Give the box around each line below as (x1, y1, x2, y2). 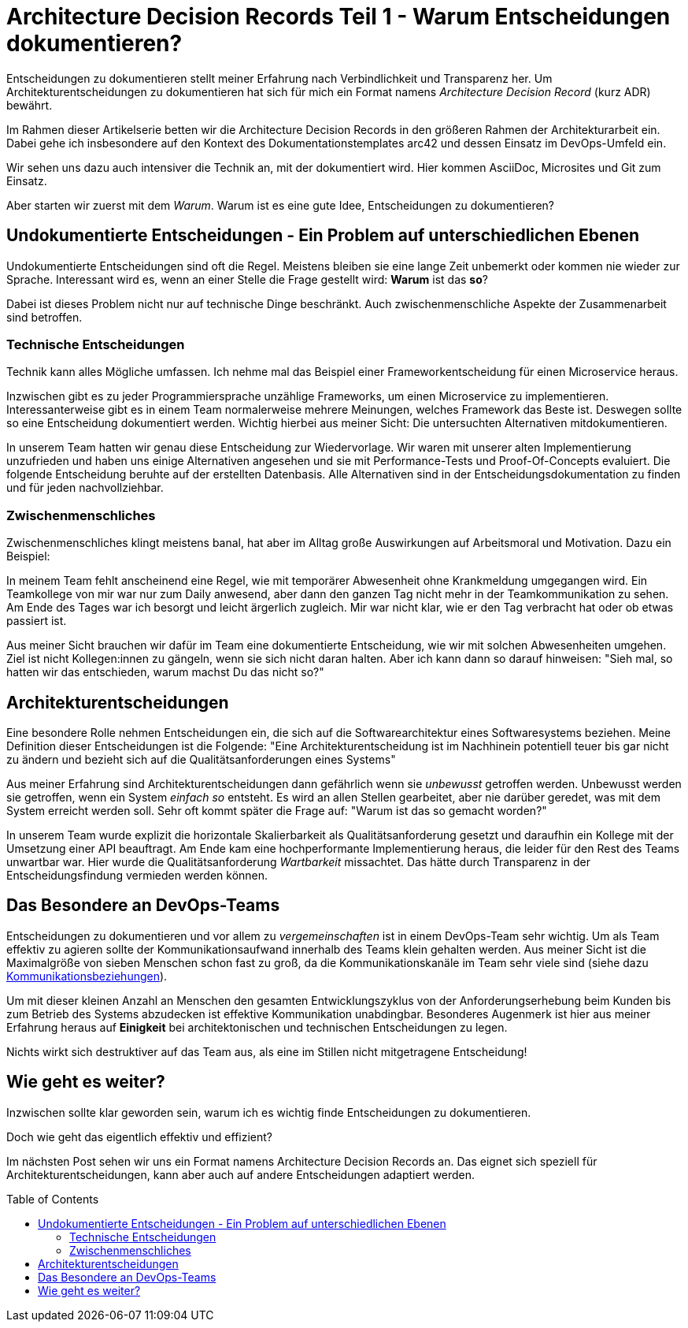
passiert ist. (6, 614, 67, 628)
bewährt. (6, 98, 53, 112)
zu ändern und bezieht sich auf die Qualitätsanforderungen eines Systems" (6, 752, 396, 766)
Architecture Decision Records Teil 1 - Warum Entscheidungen (6, 3, 671, 30)
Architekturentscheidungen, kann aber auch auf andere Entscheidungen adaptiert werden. (6, 1167, 475, 1181)
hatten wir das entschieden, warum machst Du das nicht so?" (6, 665, 324, 679)
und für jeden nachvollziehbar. (6, 481, 164, 495)
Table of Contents (6, 1192, 99, 1206)
